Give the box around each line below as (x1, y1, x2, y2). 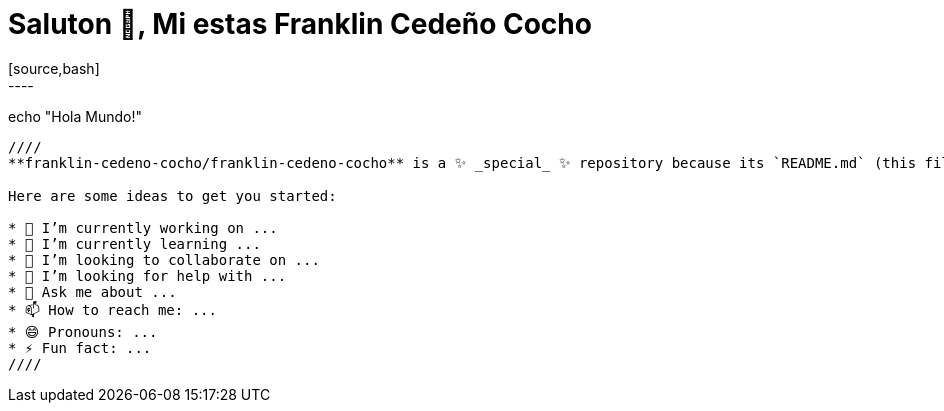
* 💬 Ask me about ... (8, 283, 177, 300)
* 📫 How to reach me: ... (8, 301, 217, 318)
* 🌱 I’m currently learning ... (8, 235, 261, 252)
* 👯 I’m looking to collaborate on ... (8, 251, 320, 268)
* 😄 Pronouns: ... (8, 323, 158, 340)
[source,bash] (8, 59, 100, 77)
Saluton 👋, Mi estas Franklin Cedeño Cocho (8, 7, 592, 41)
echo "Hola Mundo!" (8, 107, 142, 125)
